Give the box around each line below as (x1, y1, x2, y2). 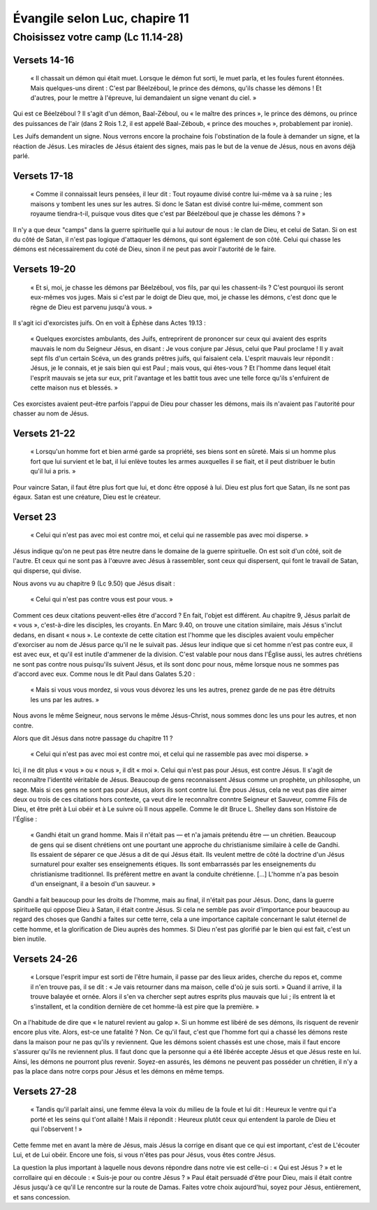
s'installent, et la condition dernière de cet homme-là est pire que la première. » (30, 1002, 260, 1011)
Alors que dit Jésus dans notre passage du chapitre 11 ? (13, 734, 174, 743)
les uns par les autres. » (30, 695, 99, 704)
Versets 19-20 (13, 263, 76, 276)
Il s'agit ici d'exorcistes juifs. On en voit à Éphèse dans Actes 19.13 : (13, 318, 206, 327)
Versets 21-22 (13, 427, 76, 439)
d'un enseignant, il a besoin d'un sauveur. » (30, 880, 156, 888)
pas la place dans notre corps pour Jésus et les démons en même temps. (13, 1067, 225, 1075)
